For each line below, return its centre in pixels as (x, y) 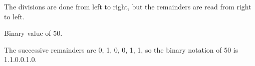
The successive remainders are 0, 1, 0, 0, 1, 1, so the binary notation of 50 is (121, 49)
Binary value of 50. (33, 33)
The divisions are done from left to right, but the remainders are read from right (128, 6)
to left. (14, 16)
